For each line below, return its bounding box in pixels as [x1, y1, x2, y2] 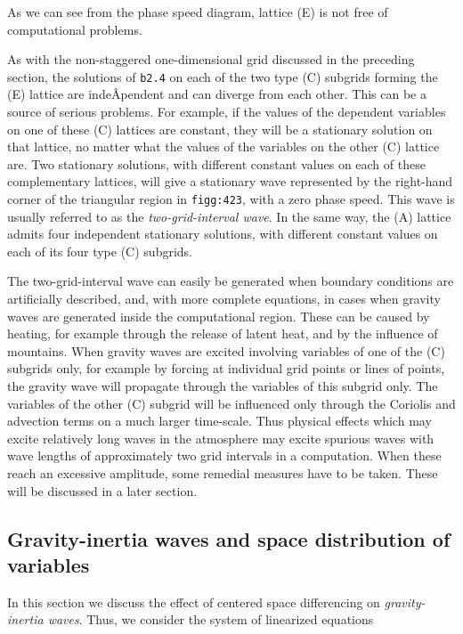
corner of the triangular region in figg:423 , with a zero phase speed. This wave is [7, 190, 455, 207]
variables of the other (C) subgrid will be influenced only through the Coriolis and [7, 394, 456, 412]
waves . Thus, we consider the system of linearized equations [47, 610, 374, 629]
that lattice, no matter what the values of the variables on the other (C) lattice [7, 137, 440, 156]
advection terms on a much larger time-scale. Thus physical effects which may [7, 411, 432, 430]
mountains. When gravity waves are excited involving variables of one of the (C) [7, 341, 445, 360]
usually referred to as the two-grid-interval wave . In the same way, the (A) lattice [7, 207, 451, 225]
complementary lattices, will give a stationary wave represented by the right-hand [7, 172, 453, 191]
